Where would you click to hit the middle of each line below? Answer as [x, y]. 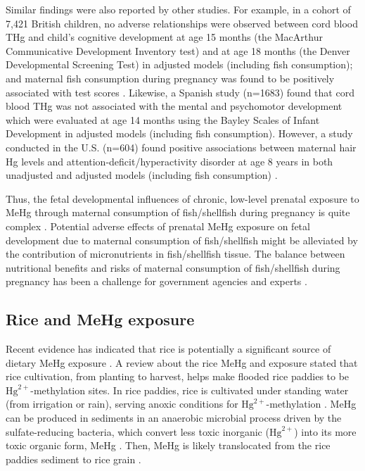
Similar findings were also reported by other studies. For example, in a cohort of [178, 9]
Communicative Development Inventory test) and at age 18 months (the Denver [178, 50]
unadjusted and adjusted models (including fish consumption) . [142, 175]
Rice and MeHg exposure [100, 319]
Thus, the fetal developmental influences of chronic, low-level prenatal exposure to [182, 198]
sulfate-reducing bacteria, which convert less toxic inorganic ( [137, 431]
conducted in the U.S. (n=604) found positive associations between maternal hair [181, 147]
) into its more [325, 431]
